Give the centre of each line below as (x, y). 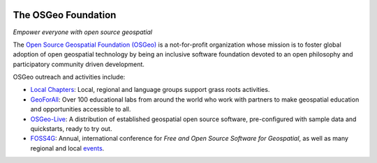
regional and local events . (67, 148)
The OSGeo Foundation (65, 15)
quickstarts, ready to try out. (71, 129)
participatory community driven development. (79, 64)
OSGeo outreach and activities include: (69, 77)
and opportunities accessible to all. (81, 109)
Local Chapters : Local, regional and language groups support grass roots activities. (150, 90)
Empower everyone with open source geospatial (83, 32)
